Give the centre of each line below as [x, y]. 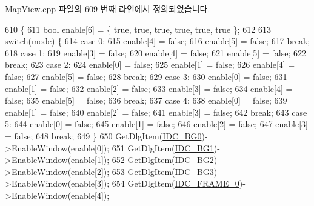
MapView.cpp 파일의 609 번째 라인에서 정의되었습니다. [108, 8]
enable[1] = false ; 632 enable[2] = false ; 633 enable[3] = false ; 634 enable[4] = [149, 88]
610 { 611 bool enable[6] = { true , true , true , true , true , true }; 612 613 [138, 29]
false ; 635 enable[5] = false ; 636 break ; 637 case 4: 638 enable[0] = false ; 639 [146, 100]
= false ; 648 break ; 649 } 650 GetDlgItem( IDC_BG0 [103, 135]
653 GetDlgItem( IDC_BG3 [163, 171]
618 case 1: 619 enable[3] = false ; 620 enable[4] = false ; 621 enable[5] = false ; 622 [155, 52]
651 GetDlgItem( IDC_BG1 [163, 148]
